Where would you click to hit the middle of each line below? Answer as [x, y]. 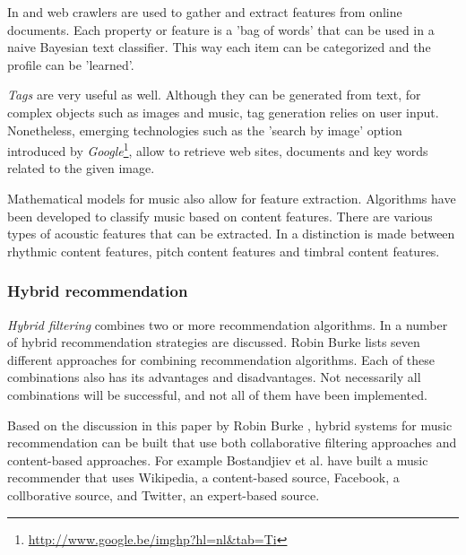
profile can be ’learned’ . [71, 64]
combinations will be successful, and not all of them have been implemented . [217, 394]
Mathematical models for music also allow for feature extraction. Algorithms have [232, 198]
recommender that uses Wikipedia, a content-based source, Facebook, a [203, 477]
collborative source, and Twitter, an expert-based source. [164, 494]
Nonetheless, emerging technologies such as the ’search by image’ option [205, 130]
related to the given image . [81, 168]
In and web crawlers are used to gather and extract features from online [205, 12]
